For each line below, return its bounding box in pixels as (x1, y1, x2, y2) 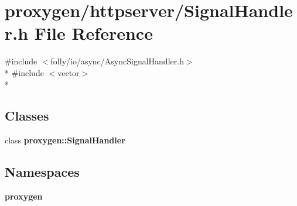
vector (57, 66, 80, 78)
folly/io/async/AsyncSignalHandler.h (50, 55, 184, 67)
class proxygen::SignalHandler (5, 134, 125, 146)
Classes (5, 107, 49, 125)
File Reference (34, 21, 153, 45)
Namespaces (5, 163, 80, 181)
